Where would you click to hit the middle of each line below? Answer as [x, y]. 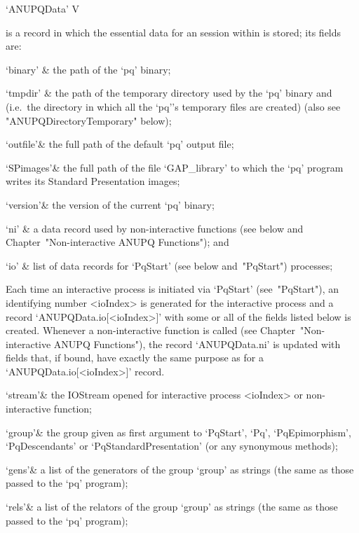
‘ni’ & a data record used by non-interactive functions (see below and [155, 228]
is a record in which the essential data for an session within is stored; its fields [174, 32]
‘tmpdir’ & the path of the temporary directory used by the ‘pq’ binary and [169, 93]
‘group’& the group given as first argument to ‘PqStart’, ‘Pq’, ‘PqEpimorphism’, [178, 432]
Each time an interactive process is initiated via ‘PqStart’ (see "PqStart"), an [172, 289]
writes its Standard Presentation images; [93, 181]
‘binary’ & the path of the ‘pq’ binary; [88, 69]
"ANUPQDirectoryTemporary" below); [89, 120]
